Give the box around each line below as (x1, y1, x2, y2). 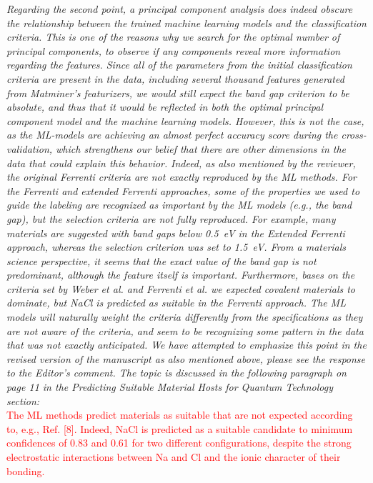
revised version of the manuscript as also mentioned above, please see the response (6, 351, 366, 366)
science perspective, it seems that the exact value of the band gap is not (6, 253, 317, 268)
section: (6, 393, 40, 408)
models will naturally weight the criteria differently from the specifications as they (6, 309, 363, 324)
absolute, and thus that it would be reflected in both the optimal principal (6, 99, 323, 114)
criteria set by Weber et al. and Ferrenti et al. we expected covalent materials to (6, 281, 356, 296)
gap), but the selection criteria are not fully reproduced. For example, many (6, 211, 336, 226)
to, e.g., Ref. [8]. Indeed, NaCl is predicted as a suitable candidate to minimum (6, 421, 353, 436)
